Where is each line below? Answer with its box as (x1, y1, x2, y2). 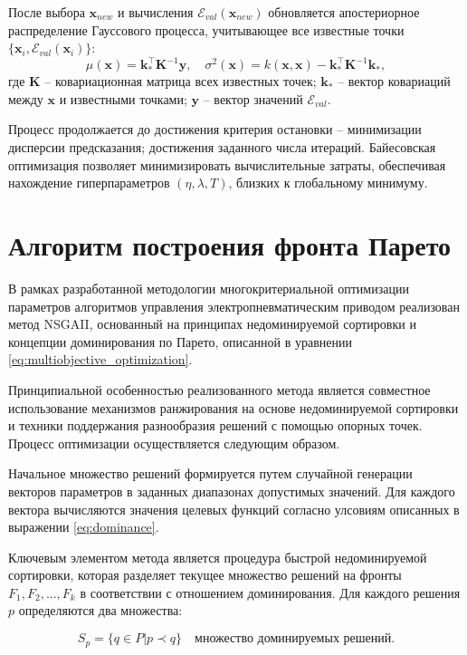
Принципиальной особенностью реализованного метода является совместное (8, 380, 431, 399)
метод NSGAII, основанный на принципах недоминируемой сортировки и (8, 314, 416, 333)
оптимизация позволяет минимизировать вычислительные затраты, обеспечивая (8, 155, 446, 174)
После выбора (8, 3, 85, 21)
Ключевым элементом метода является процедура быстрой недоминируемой (8, 547, 427, 566)
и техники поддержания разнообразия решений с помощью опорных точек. (8, 416, 423, 435)
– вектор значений (203, 89, 303, 108)
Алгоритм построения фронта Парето (8, 226, 452, 264)
